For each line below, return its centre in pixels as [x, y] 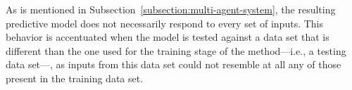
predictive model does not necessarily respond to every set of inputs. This [165, 23]
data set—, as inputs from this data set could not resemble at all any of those [174, 64]
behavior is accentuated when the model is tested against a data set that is [168, 37]
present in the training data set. [75, 78]
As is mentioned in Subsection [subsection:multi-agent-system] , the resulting [171, 9]
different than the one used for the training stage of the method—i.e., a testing [176, 50]
